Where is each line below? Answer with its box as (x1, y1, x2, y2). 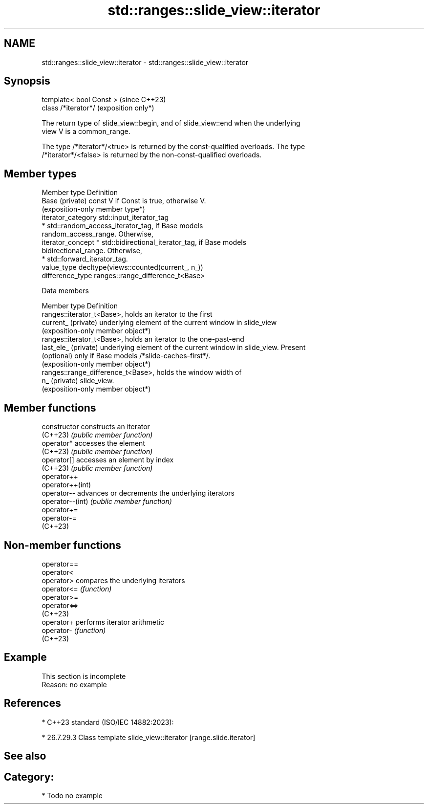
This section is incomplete (42, 672, 126, 680)
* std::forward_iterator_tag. (42, 255, 128, 263)
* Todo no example (42, 791, 103, 800)
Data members (42, 286, 89, 295)
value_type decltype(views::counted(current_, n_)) (42, 263, 203, 272)
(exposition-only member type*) (42, 205, 145, 214)
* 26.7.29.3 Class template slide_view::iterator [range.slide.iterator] (42, 733, 256, 742)
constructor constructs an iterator (42, 422, 150, 431)
